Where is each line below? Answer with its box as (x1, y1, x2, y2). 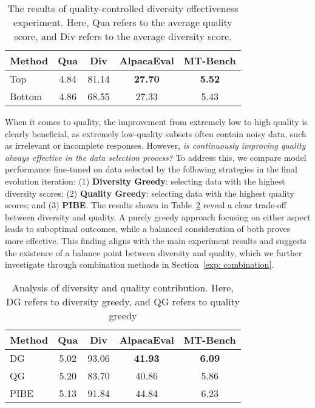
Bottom (10, 89, 42, 103)
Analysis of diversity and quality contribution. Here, (12, 280, 234, 294)
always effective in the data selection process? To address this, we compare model (5, 151, 307, 163)
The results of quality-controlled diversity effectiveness (7, 1, 239, 15)
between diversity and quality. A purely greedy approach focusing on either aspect (5, 210, 311, 223)
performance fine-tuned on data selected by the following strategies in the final (5, 163, 297, 175)
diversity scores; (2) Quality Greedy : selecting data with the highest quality (5, 186, 294, 199)
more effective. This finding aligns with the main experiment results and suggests (5, 234, 307, 246)
